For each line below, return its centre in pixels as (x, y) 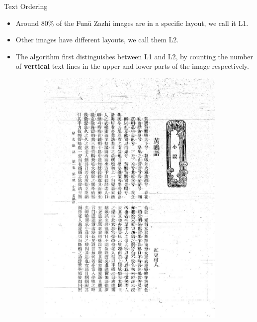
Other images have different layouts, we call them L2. (97, 40)
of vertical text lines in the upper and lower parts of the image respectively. (132, 66)
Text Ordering (26, 6)
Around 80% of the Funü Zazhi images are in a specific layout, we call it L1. (132, 23)
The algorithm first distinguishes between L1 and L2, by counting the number (134, 56)
